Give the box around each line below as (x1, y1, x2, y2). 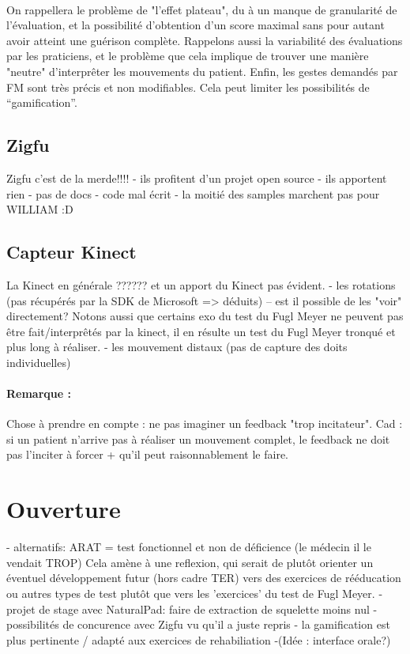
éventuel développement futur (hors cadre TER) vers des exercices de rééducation (6, 569, 401, 586)
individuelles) (6, 353, 71, 370)
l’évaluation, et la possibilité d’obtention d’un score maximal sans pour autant (6, 17, 385, 33)
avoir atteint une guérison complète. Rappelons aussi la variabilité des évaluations (6, 32, 403, 48)
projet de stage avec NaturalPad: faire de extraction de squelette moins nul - (6, 600, 378, 617)
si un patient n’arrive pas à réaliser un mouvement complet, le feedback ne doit (6, 430, 390, 447)
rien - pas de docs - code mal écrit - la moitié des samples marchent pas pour (6, 185, 380, 202)
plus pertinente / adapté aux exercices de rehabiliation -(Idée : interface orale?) (6, 631, 391, 648)
